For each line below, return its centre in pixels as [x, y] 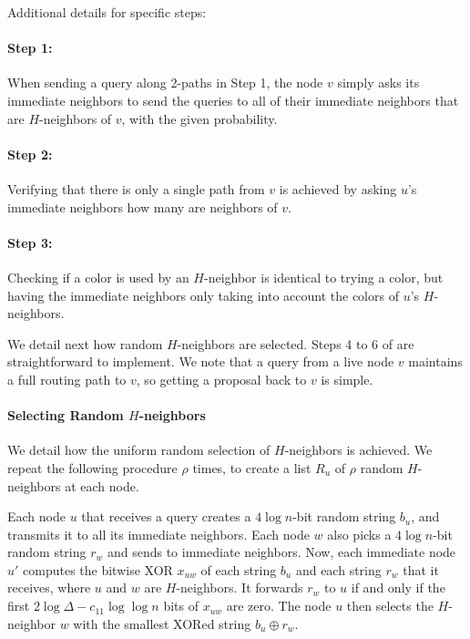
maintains [435, 361]
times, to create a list [252, 467]
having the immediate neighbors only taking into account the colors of [203, 295]
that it [421, 569]
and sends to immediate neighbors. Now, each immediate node [281, 552]
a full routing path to [67, 379]
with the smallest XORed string [162, 623]
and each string [338, 569]
